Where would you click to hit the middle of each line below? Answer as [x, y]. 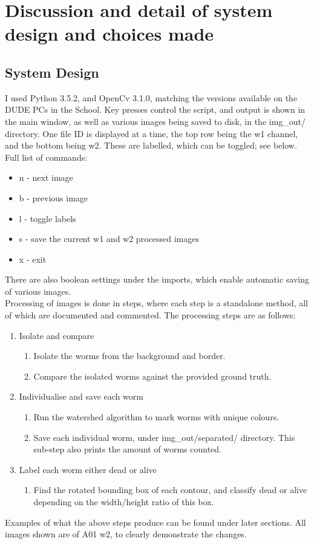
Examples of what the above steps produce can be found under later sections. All [155, 522]
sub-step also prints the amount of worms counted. [127, 449]
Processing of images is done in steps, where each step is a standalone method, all [157, 303]
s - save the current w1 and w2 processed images [109, 239]
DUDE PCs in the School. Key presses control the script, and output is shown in [155, 109]
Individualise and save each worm [81, 396]
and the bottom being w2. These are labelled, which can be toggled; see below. [151, 145]
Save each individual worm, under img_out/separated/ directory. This [164, 437]
